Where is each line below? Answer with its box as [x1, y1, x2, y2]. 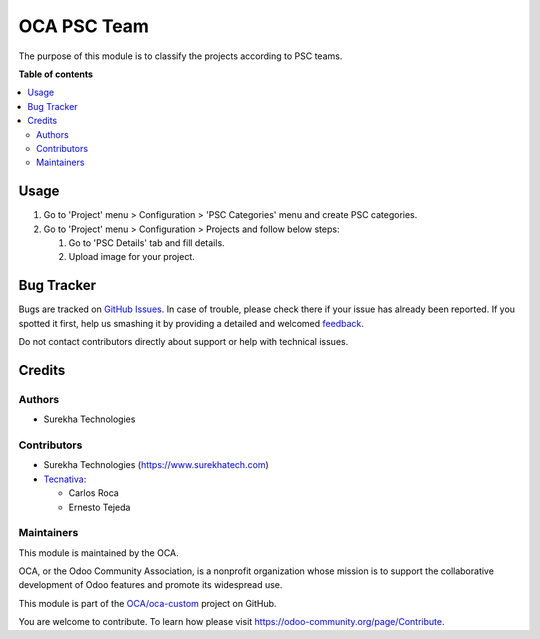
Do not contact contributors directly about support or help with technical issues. [18, 336, 349, 348]
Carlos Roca [68, 487, 119, 499]
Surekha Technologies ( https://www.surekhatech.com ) [43, 459, 269, 471]
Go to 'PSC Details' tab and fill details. [68, 236, 225, 249]
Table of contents [18, 68, 94, 80]
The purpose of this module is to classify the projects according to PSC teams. [18, 50, 343, 62]
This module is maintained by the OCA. [18, 546, 179, 559]
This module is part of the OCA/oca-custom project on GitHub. [18, 597, 277, 609]
